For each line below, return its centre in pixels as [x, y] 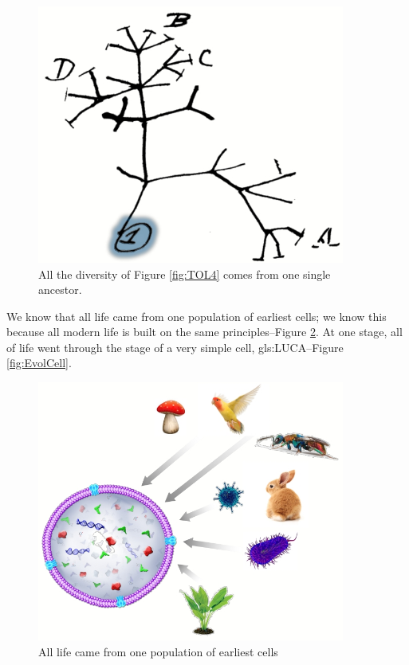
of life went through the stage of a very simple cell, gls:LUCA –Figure [175, 347]
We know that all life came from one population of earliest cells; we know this [197, 316]
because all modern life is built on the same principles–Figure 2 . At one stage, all [204, 332]
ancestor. [60, 289]
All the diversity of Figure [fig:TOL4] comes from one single [185, 274]
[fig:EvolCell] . [39, 363]
